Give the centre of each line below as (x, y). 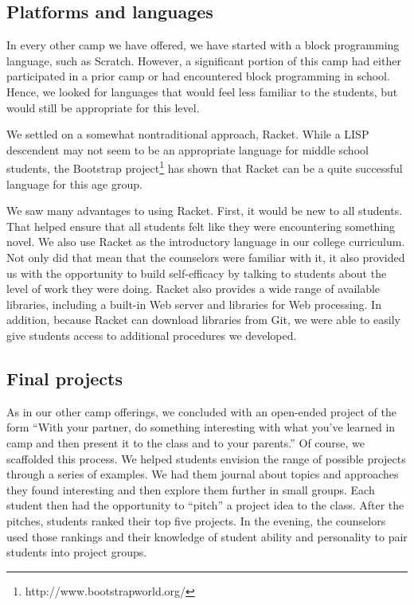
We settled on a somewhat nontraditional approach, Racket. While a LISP (188, 134)
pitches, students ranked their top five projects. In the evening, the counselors (196, 520)
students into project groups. (77, 552)
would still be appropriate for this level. (103, 107)
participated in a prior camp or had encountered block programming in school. (198, 76)
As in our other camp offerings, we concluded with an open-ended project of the (201, 411)
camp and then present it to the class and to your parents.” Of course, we (186, 442)
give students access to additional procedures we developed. (152, 335)
